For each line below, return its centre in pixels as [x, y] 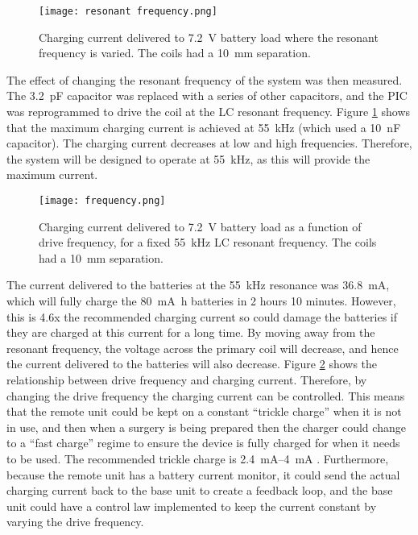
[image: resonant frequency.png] [128, 11]
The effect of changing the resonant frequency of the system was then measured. [205, 79]
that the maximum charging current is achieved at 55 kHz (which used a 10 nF [204, 127]
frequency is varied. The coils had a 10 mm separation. [175, 53]
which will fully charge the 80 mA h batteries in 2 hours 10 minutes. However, [201, 301]
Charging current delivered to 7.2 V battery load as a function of [200, 226]
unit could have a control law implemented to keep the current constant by [192, 506]
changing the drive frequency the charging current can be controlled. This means [206, 395]
